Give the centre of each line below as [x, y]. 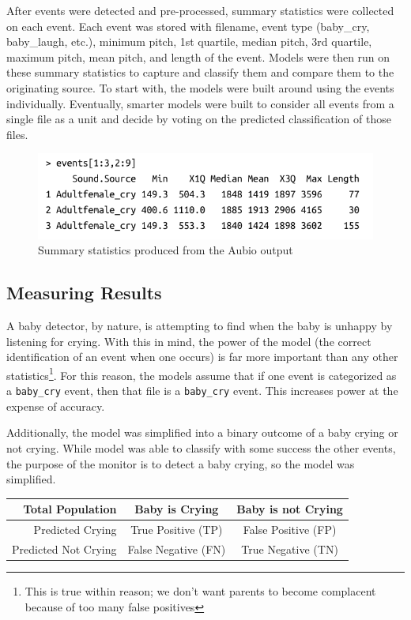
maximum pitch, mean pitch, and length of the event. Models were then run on [198, 56]
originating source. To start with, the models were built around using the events [200, 87]
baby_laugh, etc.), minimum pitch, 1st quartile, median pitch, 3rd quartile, [189, 41]
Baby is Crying [177, 509]
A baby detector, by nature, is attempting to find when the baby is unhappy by [200, 326]
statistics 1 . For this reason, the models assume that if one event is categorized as [202, 374]
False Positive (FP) [290, 530]
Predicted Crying [75, 530]
